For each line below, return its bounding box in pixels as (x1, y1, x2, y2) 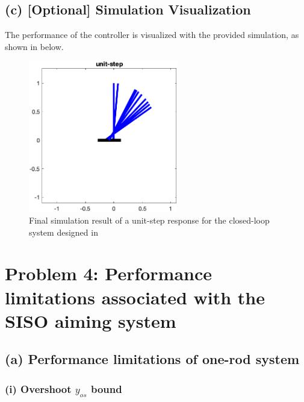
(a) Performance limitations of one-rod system (5, 350, 300, 368)
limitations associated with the (5, 284, 265, 309)
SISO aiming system (5, 308, 176, 333)
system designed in (29, 225, 98, 238)
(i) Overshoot (5, 381, 72, 396)
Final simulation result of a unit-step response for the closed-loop (29, 213, 270, 226)
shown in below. (5, 40, 64, 52)
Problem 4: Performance (5, 261, 212, 286)
